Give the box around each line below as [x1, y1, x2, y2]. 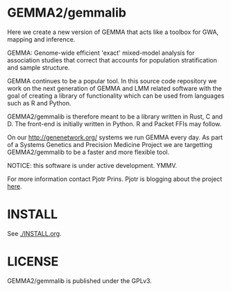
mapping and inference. [7, 35, 76, 43]
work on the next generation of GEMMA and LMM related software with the [7, 84, 222, 92]
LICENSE [7, 254, 59, 270]
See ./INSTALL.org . [7, 229, 62, 237]
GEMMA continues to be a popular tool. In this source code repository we [7, 76, 217, 85]
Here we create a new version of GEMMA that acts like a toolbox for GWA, [7, 28, 219, 36]
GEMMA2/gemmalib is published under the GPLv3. [7, 276, 153, 285]
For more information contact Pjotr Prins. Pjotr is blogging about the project [7, 175, 223, 183]
